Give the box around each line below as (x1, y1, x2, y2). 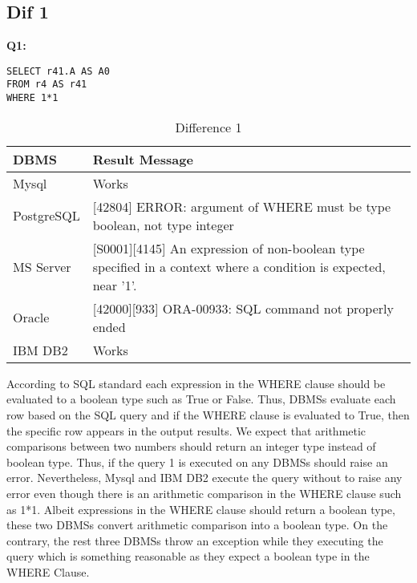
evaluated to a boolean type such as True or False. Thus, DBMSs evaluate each (6, 391, 396, 407)
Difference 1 (175, 117, 242, 136)
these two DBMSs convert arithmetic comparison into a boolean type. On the (6, 516, 388, 533)
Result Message (92, 149, 193, 168)
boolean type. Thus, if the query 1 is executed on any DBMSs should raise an (6, 453, 388, 470)
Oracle (13, 308, 50, 327)
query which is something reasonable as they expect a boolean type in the (6, 548, 370, 565)
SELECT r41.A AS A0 (6, 65, 110, 77)
